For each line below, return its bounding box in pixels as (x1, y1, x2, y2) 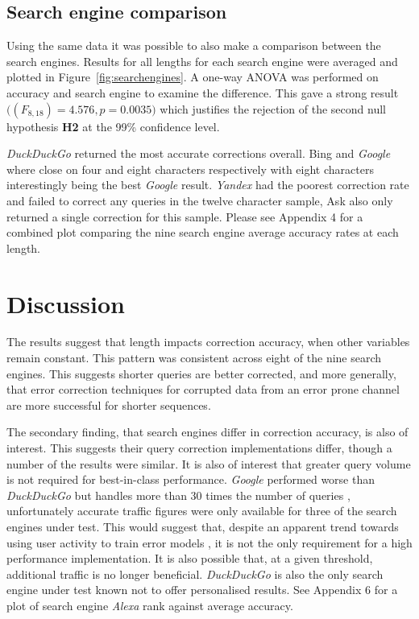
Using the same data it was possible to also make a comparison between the (6, 37, 381, 54)
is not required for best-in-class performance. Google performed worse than (6, 471, 375, 488)
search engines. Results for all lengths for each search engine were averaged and (6, 52, 398, 69)
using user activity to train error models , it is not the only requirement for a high (6, 534, 413, 551)
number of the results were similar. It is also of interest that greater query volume (6, 455, 411, 472)
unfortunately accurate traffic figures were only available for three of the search (6, 502, 397, 519)
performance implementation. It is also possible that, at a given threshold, (6, 550, 373, 567)
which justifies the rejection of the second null (160, 100, 386, 117)
